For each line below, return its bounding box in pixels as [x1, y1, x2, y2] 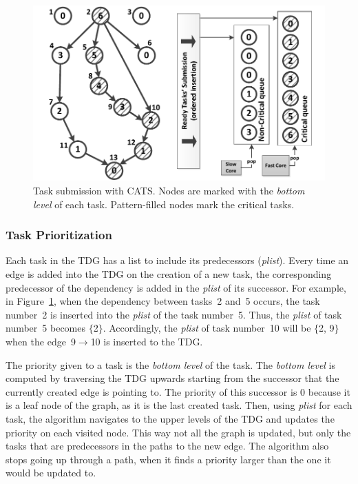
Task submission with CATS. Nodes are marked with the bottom [33, 183, 305, 198]
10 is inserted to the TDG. [90, 334, 203, 349]
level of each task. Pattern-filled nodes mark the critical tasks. [33, 196, 295, 211]
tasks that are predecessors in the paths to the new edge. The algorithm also [6, 438, 329, 453]
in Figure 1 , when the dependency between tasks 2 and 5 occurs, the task [6, 294, 320, 308]
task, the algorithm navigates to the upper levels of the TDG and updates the [6, 412, 335, 426]
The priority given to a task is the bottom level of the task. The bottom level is [6, 357, 336, 372]
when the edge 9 [6, 334, 76, 349]
